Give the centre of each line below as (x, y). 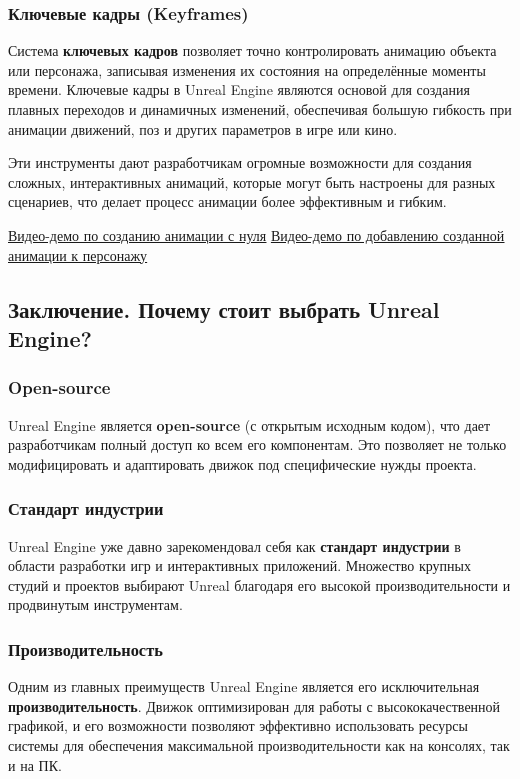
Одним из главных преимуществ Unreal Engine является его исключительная (244, 686)
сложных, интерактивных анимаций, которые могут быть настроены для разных (252, 181)
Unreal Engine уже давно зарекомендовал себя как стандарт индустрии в (234, 545)
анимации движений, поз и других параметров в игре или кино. (203, 128)
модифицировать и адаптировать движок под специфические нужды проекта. (242, 463)
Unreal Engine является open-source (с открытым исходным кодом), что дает (249, 424)
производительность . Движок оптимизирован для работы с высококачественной (254, 705)
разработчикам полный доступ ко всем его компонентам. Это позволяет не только (257, 444)
